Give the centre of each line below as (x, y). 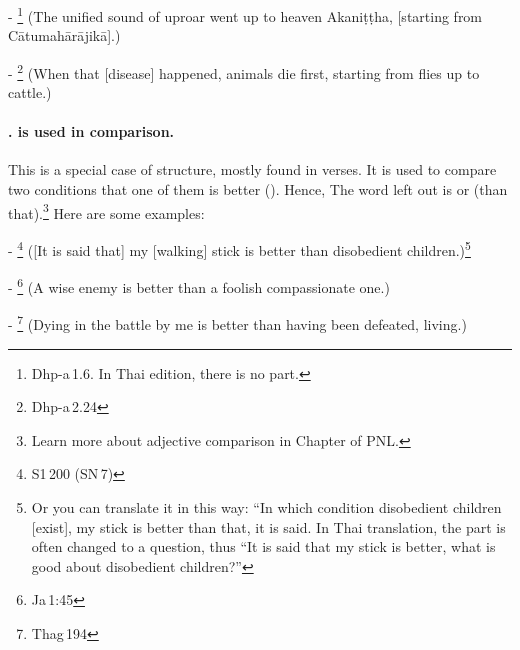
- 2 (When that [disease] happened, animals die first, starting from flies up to (244, 71)
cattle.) (30, 92)
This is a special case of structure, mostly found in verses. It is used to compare (252, 169)
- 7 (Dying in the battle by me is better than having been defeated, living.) (237, 323)
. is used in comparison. (91, 131)
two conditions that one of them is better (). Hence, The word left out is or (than (258, 189)
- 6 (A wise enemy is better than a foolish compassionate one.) (199, 285)
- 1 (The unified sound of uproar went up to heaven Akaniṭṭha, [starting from (245, 14)
